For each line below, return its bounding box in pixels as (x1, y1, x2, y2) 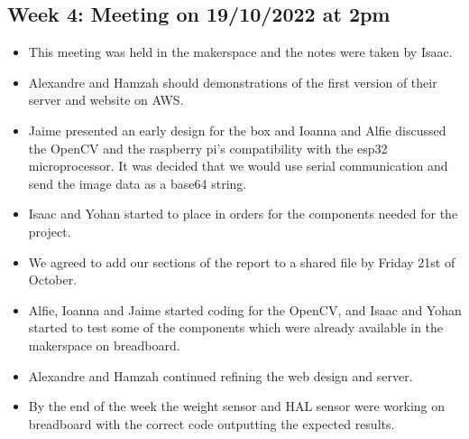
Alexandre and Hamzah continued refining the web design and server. (28, 366, 413, 385)
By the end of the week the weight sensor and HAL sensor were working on (28, 397, 446, 416)
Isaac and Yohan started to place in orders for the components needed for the (28, 204, 458, 223)
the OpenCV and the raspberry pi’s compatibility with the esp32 (28, 138, 388, 157)
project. (28, 221, 71, 240)
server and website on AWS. (28, 90, 184, 109)
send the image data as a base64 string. (28, 173, 247, 192)
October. (28, 270, 78, 289)
